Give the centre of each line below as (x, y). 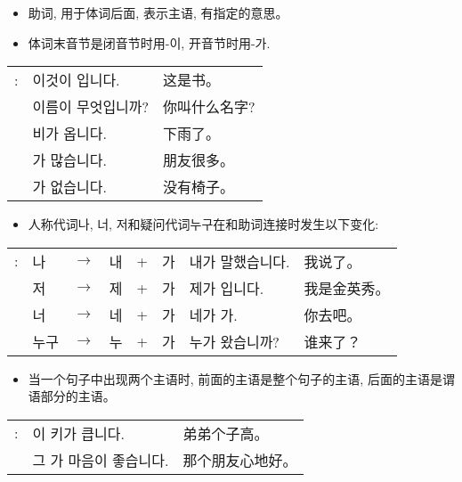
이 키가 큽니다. (78, 433)
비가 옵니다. (69, 134)
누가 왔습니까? (234, 341)
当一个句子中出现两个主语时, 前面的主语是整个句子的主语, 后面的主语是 (235, 378)
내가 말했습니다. (239, 261)
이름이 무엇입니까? (91, 107)
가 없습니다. (69, 187)
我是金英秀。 (347, 288)
